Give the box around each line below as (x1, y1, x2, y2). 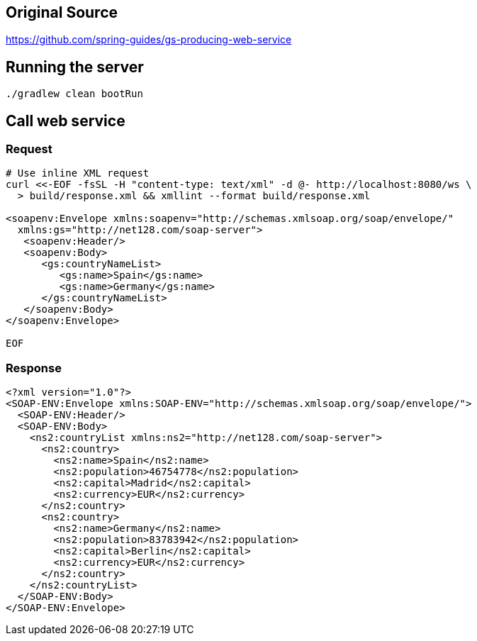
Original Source (6, 4, 118, 21)
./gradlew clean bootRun (6, 88, 143, 100)
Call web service (6, 111, 125, 130)
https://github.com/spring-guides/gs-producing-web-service (6, 33, 292, 46)
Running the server (6, 57, 144, 76)
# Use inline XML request (6, 167, 150, 179)
